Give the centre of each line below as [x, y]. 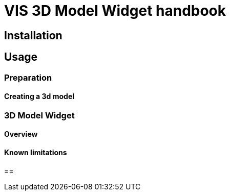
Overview [21, 134]
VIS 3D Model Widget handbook [115, 11]
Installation [33, 35]
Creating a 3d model [39, 96]
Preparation [28, 77]
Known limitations [36, 153]
